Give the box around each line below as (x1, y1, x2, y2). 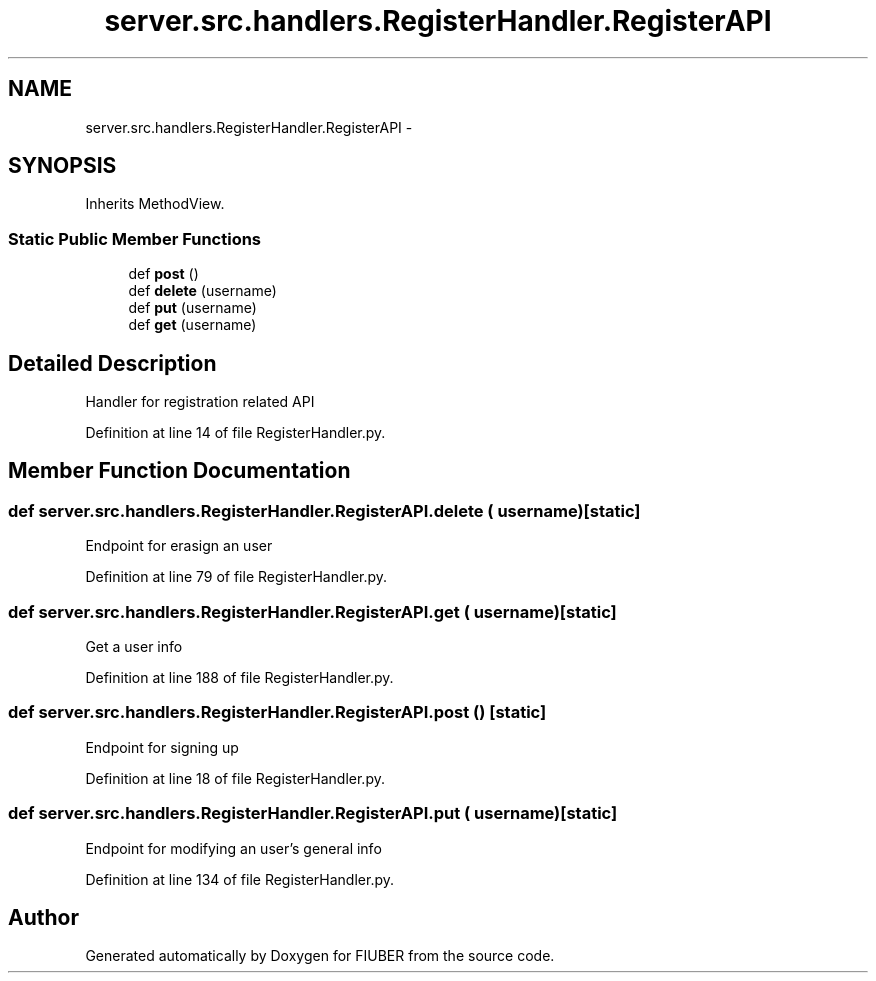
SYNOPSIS (8, 153, 117, 179)
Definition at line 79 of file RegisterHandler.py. (85, 568, 388, 586)
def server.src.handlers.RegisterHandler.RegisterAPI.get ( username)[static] (8, 601, 617, 622)
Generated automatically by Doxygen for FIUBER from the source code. (85, 947, 555, 965)
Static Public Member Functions (8, 228, 262, 249)
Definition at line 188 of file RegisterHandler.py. (85, 669, 394, 686)
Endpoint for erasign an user (85, 537, 273, 555)
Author (8, 904, 79, 930)
